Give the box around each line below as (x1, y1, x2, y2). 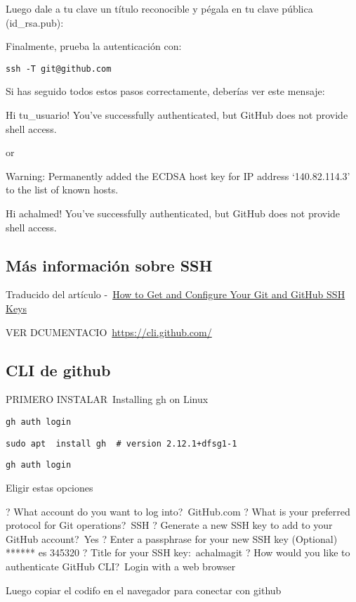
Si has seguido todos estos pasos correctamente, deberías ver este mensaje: (6, 84, 325, 98)
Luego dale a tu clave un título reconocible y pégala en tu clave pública (6, 1, 313, 15)
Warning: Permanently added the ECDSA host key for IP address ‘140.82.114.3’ (6, 168, 350, 183)
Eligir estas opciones (6, 480, 93, 494)
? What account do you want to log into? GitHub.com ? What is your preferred (6, 504, 350, 518)
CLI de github (6, 359, 111, 380)
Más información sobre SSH (6, 254, 213, 276)
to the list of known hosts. (6, 182, 119, 197)
